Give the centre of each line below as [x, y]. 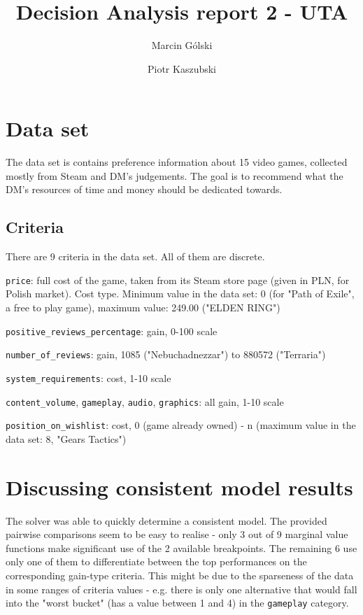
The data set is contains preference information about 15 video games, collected [177, 162]
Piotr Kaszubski [181, 68]
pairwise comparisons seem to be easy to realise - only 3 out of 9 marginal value [177, 534]
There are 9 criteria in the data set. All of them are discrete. [135, 256]
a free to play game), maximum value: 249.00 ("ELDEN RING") [143, 307]
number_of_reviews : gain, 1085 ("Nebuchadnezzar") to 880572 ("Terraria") [166, 354]
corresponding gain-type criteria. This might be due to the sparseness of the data [180, 575]
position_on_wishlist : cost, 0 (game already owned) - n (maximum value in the [181, 425]
